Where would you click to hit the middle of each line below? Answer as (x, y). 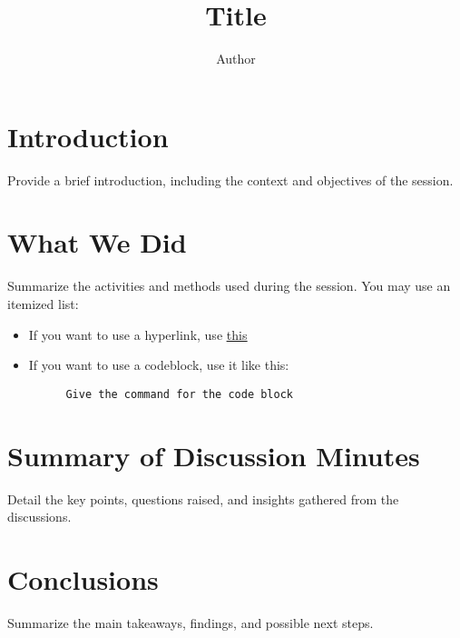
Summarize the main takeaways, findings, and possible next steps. (191, 622)
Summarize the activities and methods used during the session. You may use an (229, 286)
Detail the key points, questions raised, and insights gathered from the (203, 498)
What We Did (97, 242)
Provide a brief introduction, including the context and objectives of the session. (230, 179)
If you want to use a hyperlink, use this (138, 334)
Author (236, 59)
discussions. (39, 517)
